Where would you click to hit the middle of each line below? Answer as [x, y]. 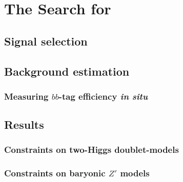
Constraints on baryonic [55, 173]
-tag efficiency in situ [103, 96]
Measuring [26, 96]
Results [24, 124]
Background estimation [67, 71]
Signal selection [46, 41]
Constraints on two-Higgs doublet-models [91, 150]
